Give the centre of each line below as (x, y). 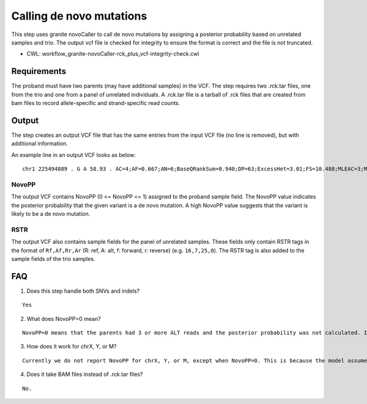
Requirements (39, 71)
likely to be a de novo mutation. (51, 214)
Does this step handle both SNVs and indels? (83, 291)
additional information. (40, 144)
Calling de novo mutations (79, 16)
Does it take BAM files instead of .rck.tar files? (85, 374)
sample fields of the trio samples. (53, 259)
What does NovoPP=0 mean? (64, 318)
